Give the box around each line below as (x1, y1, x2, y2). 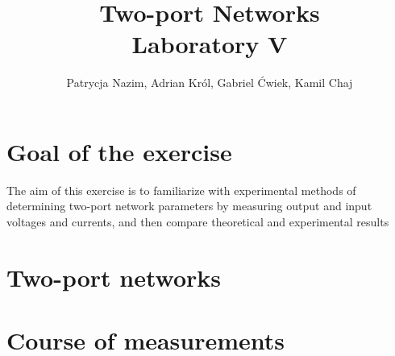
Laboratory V (131, 27, 288, 60)
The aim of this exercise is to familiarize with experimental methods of (6, 181, 356, 198)
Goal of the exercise (6, 135, 232, 168)
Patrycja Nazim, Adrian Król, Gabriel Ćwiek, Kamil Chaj (66, 74, 353, 91)
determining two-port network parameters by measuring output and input (6, 197, 372, 214)
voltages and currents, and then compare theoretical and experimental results (6, 213, 389, 230)
